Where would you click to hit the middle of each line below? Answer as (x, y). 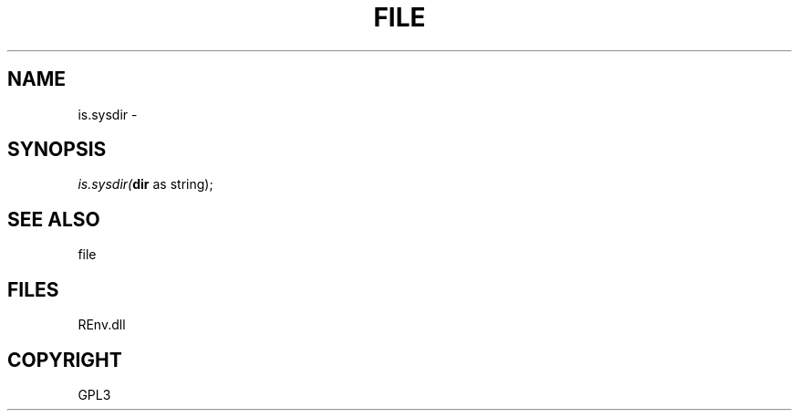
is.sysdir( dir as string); (145, 184)
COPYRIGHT (65, 360)
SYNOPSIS (57, 150)
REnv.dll (102, 325)
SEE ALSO (54, 219)
